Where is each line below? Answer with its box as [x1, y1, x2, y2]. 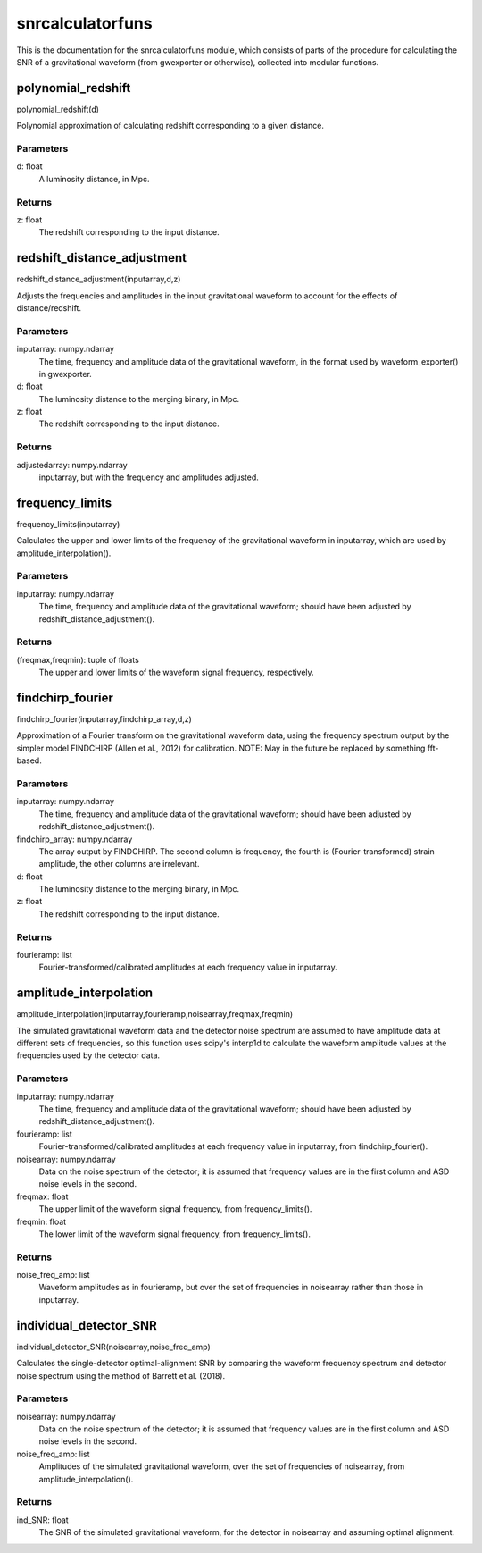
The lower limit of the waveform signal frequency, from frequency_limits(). [38, 1229, 312, 1239]
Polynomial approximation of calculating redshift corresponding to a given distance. [16, 121, 325, 131]
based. [16, 755, 42, 766]
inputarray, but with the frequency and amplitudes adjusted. [38, 472, 259, 483]
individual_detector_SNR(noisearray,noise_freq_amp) [16, 1341, 212, 1352]
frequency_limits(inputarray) [16, 518, 120, 529]
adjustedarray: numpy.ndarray [16, 459, 129, 470]
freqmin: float [16, 1216, 67, 1227]
